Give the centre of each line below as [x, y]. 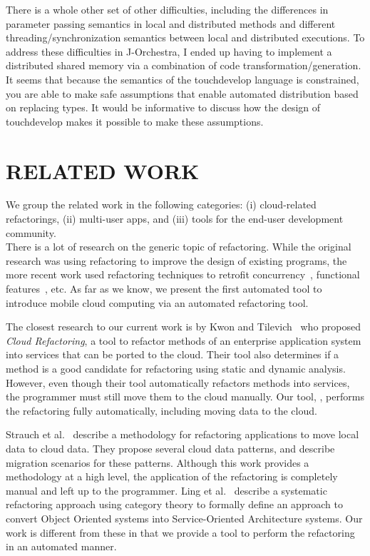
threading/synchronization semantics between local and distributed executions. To [185, 37]
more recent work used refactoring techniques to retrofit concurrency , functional [183, 274]
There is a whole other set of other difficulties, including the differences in [167, 9]
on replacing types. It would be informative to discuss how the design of [163, 107]
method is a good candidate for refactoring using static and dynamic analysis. [176, 368]
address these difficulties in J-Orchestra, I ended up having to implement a [169, 51]
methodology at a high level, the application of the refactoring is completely [172, 476]
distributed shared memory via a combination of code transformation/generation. [184, 65]
